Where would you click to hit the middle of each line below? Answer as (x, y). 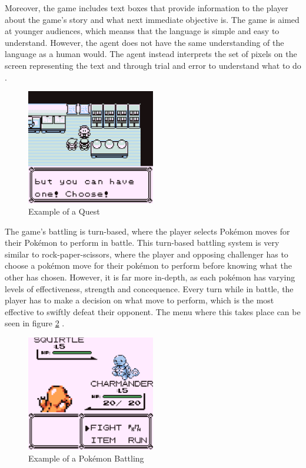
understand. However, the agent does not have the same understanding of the (144, 42)
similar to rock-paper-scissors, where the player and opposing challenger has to (147, 254)
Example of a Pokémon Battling (86, 458)
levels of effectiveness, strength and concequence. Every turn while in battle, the (149, 288)
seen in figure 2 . (35, 323)
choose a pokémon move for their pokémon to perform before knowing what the (148, 265)
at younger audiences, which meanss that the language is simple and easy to (142, 31)
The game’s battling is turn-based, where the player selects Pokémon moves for (147, 231)
